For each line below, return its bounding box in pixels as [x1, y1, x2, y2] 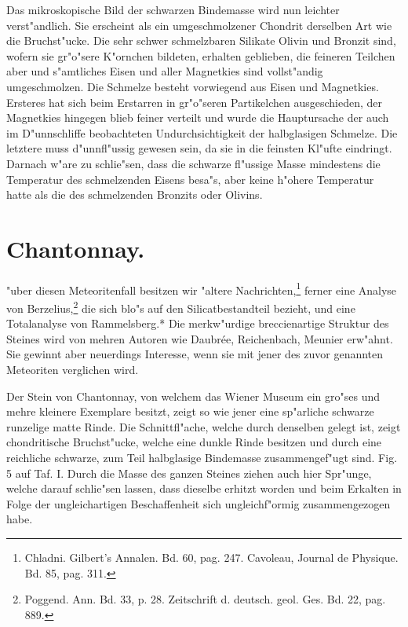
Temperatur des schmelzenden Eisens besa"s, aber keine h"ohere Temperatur [6, 170, 374, 187]
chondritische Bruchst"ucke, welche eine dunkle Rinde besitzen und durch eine [6, 434, 382, 450]
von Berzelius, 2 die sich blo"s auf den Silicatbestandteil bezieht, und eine [6, 297, 355, 316]
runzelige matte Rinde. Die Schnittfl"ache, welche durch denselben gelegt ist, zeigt [6, 418, 401, 434]
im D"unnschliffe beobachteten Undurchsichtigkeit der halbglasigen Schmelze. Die [6, 124, 398, 141]
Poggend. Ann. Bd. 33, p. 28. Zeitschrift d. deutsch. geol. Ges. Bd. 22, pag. [24, 591, 386, 607]
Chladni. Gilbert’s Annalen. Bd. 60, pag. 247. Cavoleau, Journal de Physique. [24, 548, 399, 565]
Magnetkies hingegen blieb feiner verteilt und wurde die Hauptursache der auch [6, 109, 389, 126]
